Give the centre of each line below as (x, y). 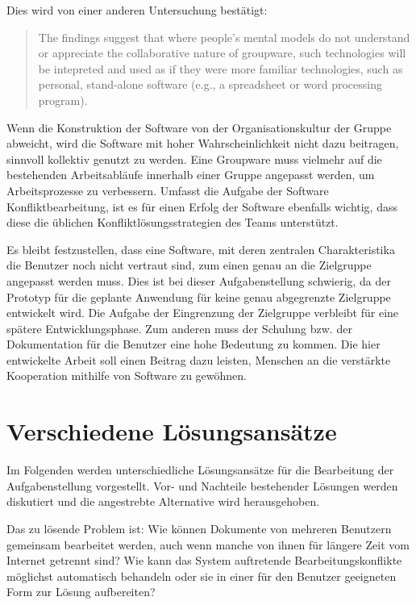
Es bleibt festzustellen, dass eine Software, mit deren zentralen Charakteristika (201, 249)
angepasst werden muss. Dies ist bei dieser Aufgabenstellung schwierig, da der (199, 280)
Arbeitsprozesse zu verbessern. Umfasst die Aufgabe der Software (168, 190)
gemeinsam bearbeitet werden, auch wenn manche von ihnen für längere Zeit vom (208, 544)
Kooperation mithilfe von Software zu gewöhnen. (127, 376)
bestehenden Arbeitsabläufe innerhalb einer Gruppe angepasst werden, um (191, 175)
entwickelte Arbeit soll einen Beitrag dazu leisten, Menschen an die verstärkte (199, 359)
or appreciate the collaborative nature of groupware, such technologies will (222, 53)
